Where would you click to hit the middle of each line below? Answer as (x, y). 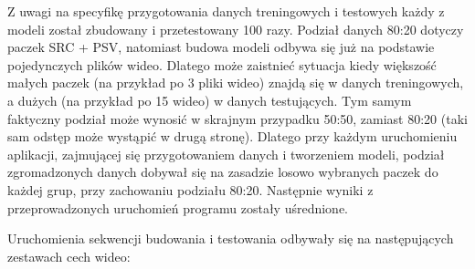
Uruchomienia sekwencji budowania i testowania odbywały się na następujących (231, 238)
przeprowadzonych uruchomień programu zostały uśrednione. (178, 207)
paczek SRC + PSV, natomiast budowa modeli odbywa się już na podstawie (221, 47)
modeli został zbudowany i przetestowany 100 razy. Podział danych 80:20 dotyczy (236, 29)
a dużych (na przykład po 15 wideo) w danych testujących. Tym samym (210, 100)
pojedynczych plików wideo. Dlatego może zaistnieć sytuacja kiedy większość (222, 64)
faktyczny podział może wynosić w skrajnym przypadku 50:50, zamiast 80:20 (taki (237, 118)
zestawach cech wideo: (69, 256)
